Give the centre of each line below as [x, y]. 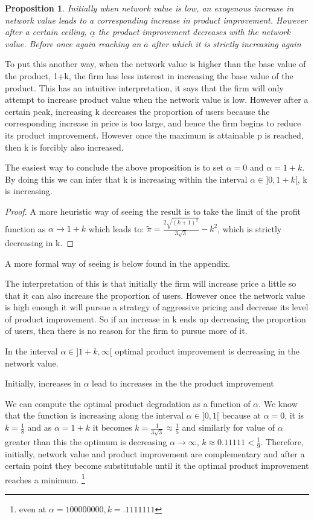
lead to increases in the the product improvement [183, 383]
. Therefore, [282, 441]
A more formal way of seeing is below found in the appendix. [118, 263]
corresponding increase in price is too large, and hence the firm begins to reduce [153, 123]
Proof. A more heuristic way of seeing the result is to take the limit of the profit [153, 211]
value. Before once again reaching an [73, 43]
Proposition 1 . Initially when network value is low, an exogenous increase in [149, 8]
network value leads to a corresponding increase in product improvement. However [156, 20]
